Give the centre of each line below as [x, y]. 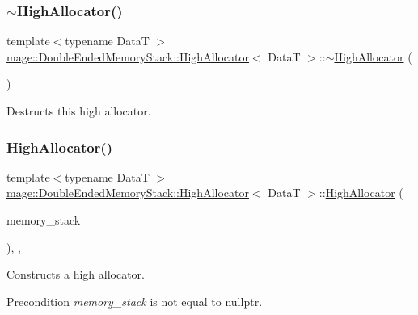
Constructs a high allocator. [76, 274]
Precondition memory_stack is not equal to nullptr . [135, 301]
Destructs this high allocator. [79, 111]
